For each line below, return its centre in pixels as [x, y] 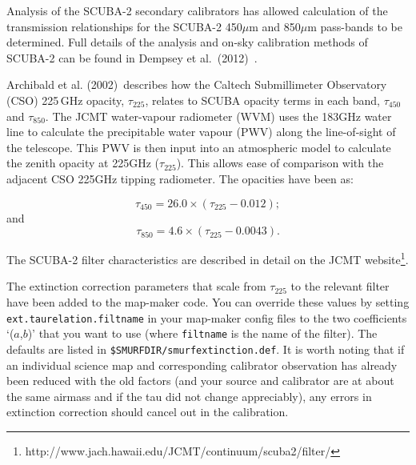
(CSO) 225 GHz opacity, [66, 100]
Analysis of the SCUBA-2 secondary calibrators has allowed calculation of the [197, 10]
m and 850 [275, 26]
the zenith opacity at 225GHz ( [83, 163]
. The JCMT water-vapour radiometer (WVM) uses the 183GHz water [218, 116]
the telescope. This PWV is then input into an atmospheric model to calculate [199, 147]
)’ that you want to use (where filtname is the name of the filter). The [202, 333]
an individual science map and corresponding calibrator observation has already [202, 365]
